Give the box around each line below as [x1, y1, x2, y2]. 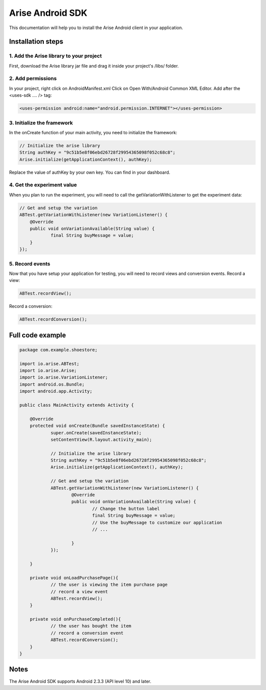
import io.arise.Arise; [19, 368, 77, 374]
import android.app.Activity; [19, 388, 93, 394]
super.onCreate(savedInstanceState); [50, 430, 142, 435]
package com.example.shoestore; [19, 347, 98, 352]
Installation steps [9, 38, 64, 46]
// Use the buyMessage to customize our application [92, 520, 223, 525]
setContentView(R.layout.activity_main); [50, 437, 152, 442]
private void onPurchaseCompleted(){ [30, 616, 121, 622]
